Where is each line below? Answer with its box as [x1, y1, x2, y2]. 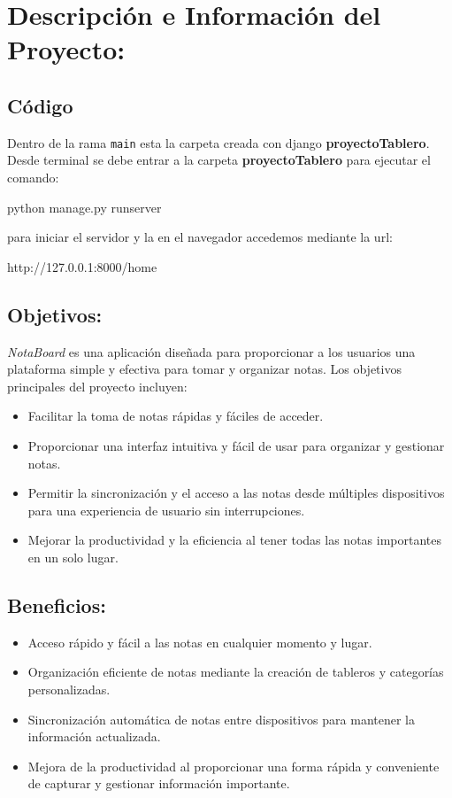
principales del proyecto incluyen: [7, 376, 188, 395]
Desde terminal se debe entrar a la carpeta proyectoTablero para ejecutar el [7, 151, 431, 169]
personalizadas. [27, 679, 111, 698]
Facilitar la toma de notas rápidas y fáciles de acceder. [27, 407, 324, 425]
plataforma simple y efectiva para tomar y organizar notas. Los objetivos [7, 360, 402, 378]
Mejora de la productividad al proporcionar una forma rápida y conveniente [27, 756, 440, 775]
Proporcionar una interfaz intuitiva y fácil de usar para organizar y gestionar [27, 436, 445, 454]
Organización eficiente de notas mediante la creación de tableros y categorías [27, 662, 444, 681]
